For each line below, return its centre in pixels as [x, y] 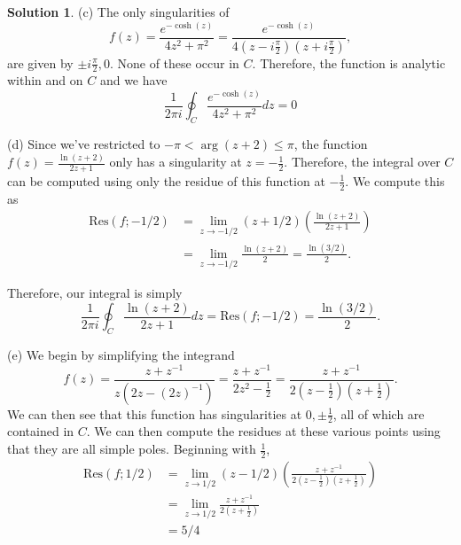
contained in [41, 431]
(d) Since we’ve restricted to [84, 144]
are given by [40, 62]
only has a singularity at [176, 162]
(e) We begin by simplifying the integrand [121, 355]
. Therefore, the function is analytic [349, 62]
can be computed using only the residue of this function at [166, 180]
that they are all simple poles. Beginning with [132, 449]
